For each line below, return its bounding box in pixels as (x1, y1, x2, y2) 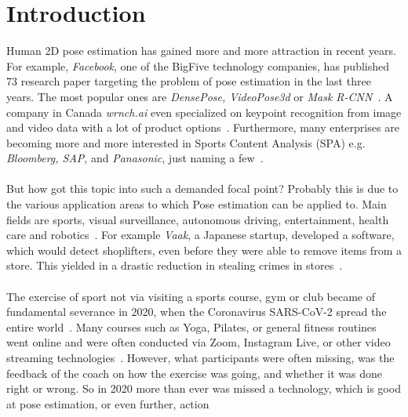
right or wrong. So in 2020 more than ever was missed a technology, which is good (6, 380, 401, 397)
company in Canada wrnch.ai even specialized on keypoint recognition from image (6, 103, 402, 120)
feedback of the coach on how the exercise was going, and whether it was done (6, 364, 382, 381)
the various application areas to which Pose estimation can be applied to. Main (6, 196, 387, 212)
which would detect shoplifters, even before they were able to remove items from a (6, 241, 402, 258)
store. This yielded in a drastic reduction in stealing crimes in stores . (6, 257, 343, 274)
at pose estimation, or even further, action (6, 395, 209, 412)
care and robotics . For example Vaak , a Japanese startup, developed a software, (6, 227, 395, 243)
